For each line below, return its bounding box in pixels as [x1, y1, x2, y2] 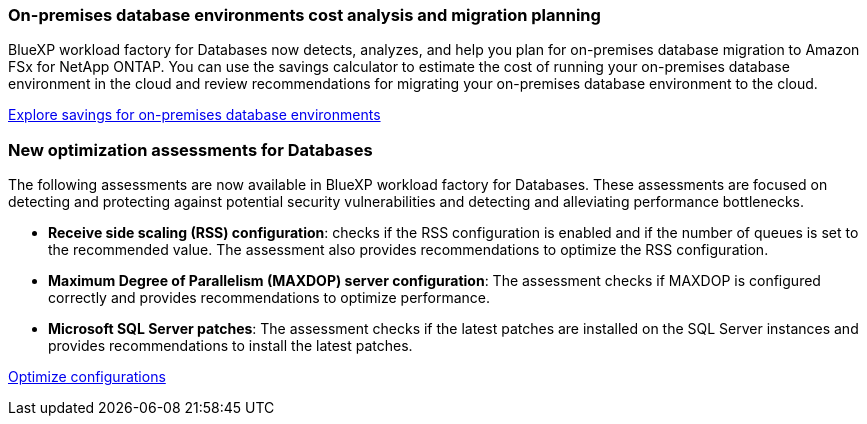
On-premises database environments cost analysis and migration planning [8, 5, 601, 25]
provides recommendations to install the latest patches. [48, 337, 413, 355]
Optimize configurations [8, 368, 166, 386]
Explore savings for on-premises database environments [8, 106, 381, 124]
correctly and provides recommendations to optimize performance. [48, 289, 491, 307]
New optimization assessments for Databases [8, 139, 373, 160]
